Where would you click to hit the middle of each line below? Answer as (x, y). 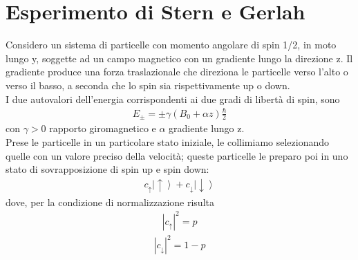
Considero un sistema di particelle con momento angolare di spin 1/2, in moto (171, 45)
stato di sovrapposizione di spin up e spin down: (107, 169)
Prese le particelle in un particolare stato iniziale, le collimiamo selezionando (168, 142)
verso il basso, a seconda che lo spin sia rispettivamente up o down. (148, 85)
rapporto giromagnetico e (103, 128)
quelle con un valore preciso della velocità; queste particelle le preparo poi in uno (177, 155)
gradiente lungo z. (207, 128)
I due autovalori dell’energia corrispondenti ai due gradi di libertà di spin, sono (173, 99)
